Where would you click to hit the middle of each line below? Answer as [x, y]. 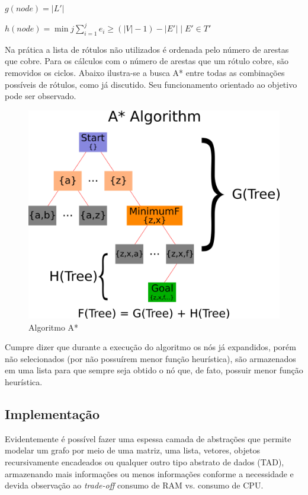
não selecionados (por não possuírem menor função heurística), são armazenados [150, 358]
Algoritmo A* [54, 327]
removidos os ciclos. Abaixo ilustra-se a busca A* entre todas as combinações [145, 73]
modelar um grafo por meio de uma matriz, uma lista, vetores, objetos [132, 450]
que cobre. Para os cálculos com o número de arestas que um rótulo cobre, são [147, 61]
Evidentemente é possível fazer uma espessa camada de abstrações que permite [148, 438]
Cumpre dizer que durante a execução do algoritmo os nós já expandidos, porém [150, 347]
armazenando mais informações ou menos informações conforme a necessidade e [149, 473]
